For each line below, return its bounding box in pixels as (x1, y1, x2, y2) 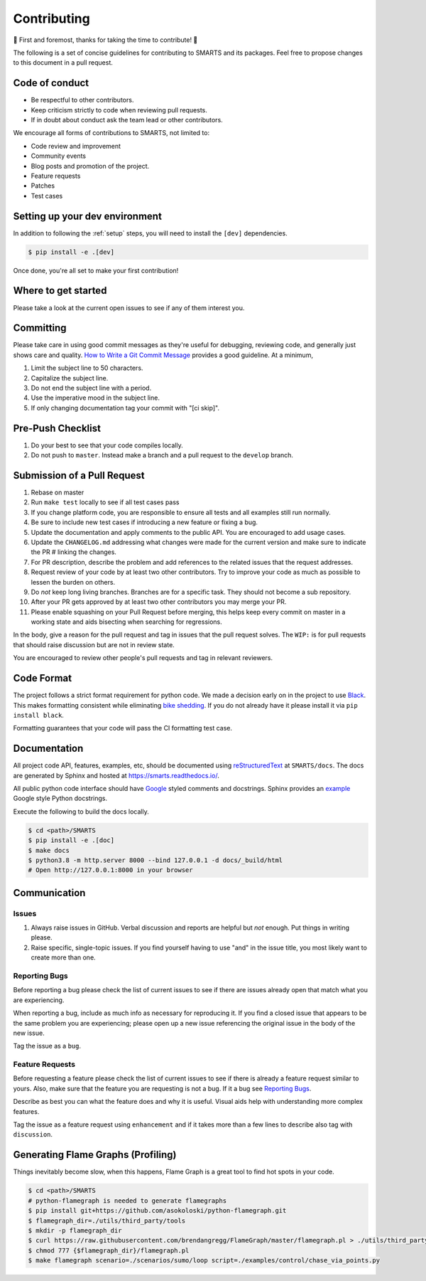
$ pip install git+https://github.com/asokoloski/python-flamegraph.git (28, 1206, 287, 1215)
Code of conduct (13, 77, 89, 89)
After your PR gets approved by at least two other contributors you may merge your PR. (31, 597, 287, 606)
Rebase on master (31, 488, 84, 496)
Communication (13, 886, 86, 899)
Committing (13, 322, 67, 334)
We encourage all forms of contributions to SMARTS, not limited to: (13, 129, 209, 137)
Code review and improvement (31, 142, 121, 150)
